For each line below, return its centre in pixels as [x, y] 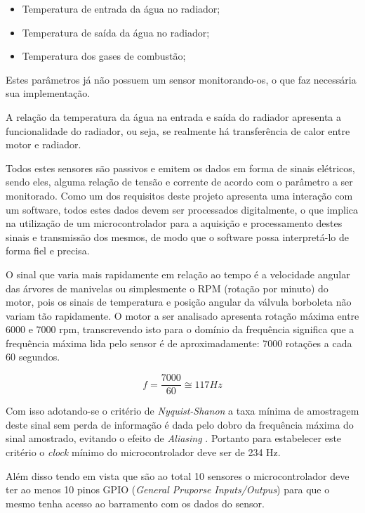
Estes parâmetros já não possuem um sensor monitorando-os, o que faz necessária [181, 79]
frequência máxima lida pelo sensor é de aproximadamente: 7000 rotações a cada [179, 343]
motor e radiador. [44, 144]
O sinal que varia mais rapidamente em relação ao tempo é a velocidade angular [178, 274]
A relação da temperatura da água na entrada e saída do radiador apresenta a [173, 116]
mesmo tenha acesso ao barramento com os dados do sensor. [135, 503]
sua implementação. [48, 93]
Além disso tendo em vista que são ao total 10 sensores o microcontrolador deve [178, 475]
